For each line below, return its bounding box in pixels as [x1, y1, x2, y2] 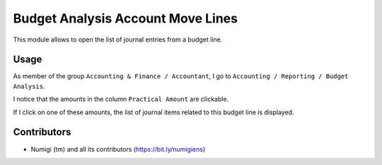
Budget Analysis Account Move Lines [13, 11, 238, 26]
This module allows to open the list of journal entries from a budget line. [13, 35, 223, 44]
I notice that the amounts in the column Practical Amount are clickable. [13, 95, 229, 104]
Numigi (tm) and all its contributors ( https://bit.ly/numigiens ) [30, 145, 206, 153]
